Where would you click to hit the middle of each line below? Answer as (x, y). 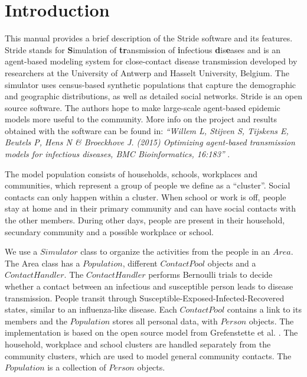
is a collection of (77, 367)
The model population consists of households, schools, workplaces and (131, 173)
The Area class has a (43, 263)
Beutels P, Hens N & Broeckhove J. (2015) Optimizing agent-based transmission (150, 142)
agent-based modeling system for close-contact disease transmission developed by (151, 61)
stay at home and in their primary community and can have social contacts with (151, 208)
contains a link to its (264, 309)
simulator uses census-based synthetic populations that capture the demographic (151, 84)
